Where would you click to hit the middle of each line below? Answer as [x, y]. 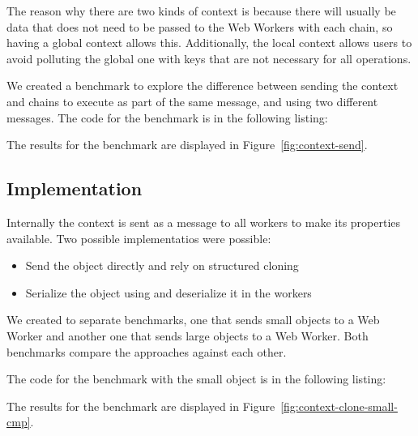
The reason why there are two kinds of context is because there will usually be [201, 11]
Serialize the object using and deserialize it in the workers [168, 292]
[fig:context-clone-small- [339, 406]
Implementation [75, 188]
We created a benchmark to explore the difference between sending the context [203, 85]
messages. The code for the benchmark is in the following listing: [167, 117]
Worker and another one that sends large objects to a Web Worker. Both [188, 335]
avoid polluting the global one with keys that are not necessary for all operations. [209, 58]
